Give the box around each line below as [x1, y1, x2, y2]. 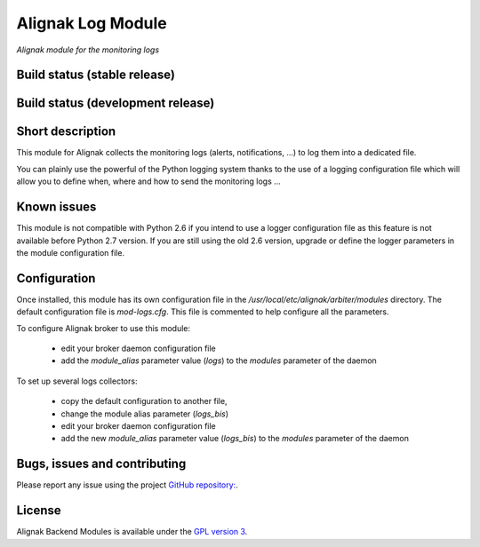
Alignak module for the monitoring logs [16, 44, 160, 55]
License [16, 503, 61, 519]
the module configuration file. [16, 247, 124, 258]
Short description [16, 124, 116, 139]
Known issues [16, 200, 97, 215]
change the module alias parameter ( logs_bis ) [60, 408, 229, 419]
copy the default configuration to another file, [60, 396, 228, 407]
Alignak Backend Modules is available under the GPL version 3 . [16, 527, 248, 537]
